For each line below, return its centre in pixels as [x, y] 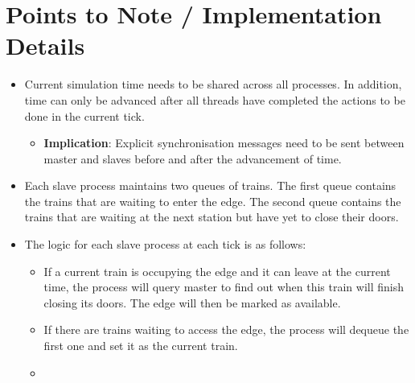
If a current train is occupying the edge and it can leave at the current [217, 271]
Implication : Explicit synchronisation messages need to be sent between [224, 143]
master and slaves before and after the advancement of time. [193, 158]
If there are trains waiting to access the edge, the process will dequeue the [226, 329]
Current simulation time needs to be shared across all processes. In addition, [213, 84]
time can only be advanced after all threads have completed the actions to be [215, 99]
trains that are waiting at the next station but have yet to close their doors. [212, 217]
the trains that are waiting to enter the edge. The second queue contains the [213, 201]
